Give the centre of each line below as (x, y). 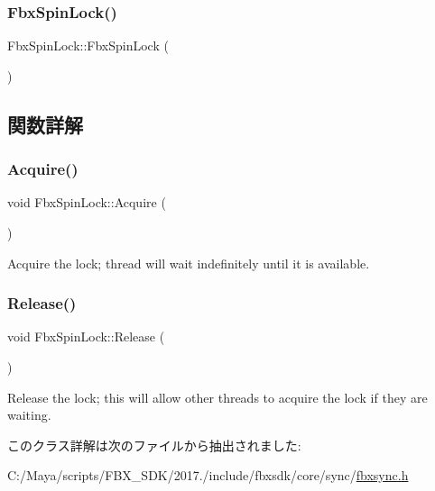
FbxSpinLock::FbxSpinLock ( (88, 45)
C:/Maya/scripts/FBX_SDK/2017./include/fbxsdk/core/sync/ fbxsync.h (208, 475)
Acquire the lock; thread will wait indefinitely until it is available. (189, 263)
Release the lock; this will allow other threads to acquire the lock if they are (217, 397)
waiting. (29, 415)
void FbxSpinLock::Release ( (86, 336)
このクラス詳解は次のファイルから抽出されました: (154, 445)
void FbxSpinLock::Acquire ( (87, 202)
